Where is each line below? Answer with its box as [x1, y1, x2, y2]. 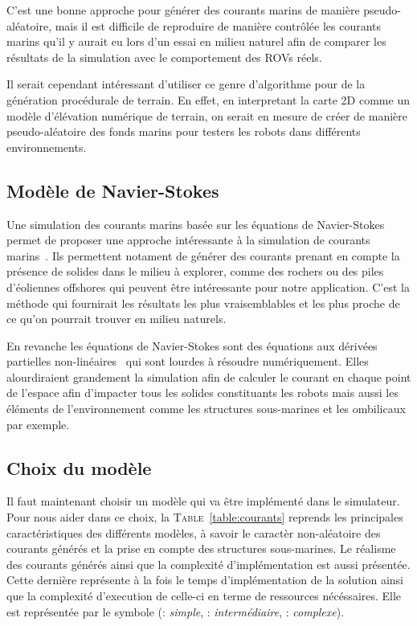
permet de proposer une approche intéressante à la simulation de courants [6, 231, 370, 248]
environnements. [6, 138, 87, 155]
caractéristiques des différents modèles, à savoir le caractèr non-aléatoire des [6, 524, 381, 541]
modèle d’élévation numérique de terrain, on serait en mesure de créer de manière [6, 107, 407, 124]
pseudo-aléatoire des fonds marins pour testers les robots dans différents [6, 123, 361, 140]
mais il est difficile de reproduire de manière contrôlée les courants [55, 17, 382, 34]
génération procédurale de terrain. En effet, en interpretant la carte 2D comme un [6, 91, 410, 108]
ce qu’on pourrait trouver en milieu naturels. [6, 310, 227, 327]
